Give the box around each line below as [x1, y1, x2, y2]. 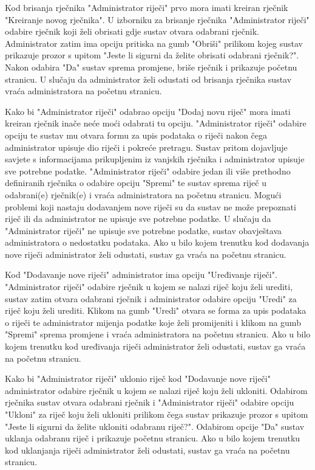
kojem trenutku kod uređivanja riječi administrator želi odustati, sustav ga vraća [5, 340, 306, 353]
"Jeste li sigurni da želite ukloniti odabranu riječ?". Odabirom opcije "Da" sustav [5, 420, 305, 432]
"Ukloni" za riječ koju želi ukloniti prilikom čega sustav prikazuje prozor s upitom [5, 408, 308, 420]
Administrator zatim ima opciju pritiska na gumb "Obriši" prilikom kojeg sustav [5, 36, 303, 49]
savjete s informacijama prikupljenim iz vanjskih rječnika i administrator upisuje [5, 153, 305, 165]
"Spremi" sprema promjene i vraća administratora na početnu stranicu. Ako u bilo [5, 328, 311, 340]
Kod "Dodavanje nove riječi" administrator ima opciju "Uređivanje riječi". [5, 268, 277, 281]
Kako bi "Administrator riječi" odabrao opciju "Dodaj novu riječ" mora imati [5, 105, 291, 117]
